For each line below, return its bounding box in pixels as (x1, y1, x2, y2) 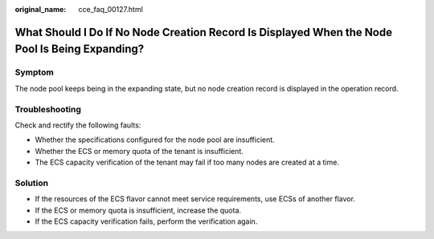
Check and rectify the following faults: (14, 120, 141, 130)
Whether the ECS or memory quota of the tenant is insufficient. (35, 146, 244, 156)
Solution (14, 177, 49, 188)
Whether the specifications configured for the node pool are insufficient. (35, 135, 275, 144)
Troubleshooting (14, 103, 82, 115)
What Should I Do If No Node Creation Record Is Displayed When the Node (14, 25, 393, 39)
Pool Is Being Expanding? (14, 43, 145, 56)
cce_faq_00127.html (78, 5, 144, 14)
